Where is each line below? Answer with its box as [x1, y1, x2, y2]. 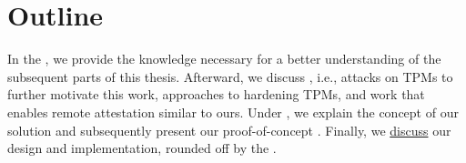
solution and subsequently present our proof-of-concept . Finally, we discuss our [7, 120, 451, 139]
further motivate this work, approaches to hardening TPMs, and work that [7, 85, 425, 104]
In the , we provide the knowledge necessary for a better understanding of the [7, 49, 441, 68]
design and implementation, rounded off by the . [7, 138, 277, 158]
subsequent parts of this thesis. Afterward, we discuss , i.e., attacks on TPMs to [7, 66, 453, 86]
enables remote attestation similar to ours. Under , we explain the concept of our [7, 102, 459, 121]
